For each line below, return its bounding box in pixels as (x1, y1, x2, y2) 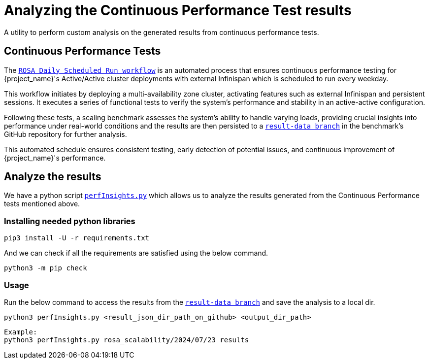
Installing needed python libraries (4, 216, 135, 226)
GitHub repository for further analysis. (4, 130, 127, 138)
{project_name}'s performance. (4, 153, 106, 162)
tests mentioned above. (4, 199, 80, 208)
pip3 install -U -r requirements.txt (4, 234, 150, 242)
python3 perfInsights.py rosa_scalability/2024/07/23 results (4, 335, 249, 344)
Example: (4, 328, 37, 336)
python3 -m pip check (4, 264, 87, 272)
